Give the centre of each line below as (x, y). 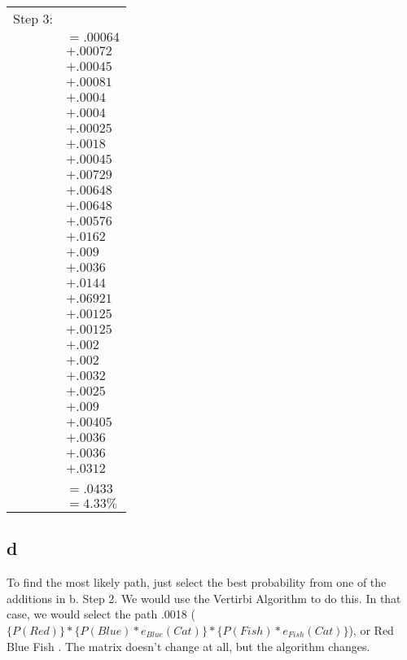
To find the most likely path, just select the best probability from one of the (197, 582)
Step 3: (33, 18)
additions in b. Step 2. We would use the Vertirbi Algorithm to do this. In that (204, 598)
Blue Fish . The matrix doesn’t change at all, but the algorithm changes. (188, 646)
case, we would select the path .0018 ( (101, 614)
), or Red (371, 629)
